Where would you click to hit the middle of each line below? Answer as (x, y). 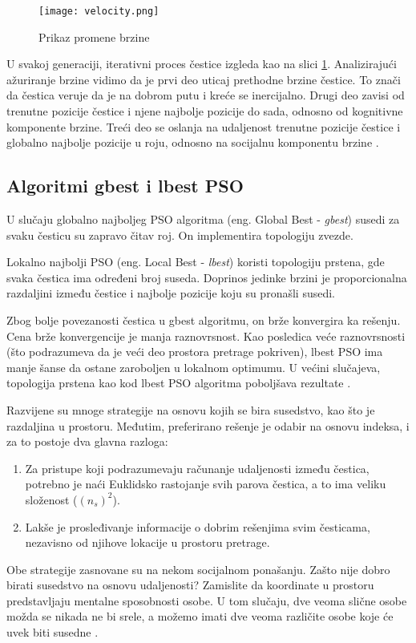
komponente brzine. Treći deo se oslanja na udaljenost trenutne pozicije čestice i (204, 126)
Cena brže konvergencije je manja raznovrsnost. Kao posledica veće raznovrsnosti (206, 336)
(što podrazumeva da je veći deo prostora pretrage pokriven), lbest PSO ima (195, 352)
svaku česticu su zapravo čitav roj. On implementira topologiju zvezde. (180, 235)
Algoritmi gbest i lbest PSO (125, 186)
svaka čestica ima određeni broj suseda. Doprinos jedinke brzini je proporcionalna (207, 277)
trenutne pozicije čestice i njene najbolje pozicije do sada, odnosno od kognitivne (205, 111)
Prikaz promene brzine (94, 36)
